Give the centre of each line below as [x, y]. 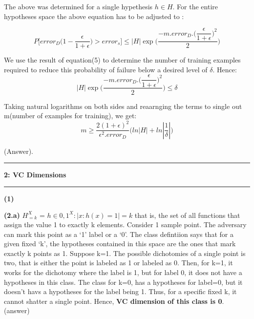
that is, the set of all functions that [187, 215]
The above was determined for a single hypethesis [78, 6]
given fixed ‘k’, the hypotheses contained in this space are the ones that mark [120, 244]
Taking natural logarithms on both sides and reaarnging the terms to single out [123, 106]
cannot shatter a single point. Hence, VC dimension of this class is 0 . [114, 301]
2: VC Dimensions [35, 175]
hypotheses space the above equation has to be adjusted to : [94, 16]
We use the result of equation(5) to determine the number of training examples [122, 60]
